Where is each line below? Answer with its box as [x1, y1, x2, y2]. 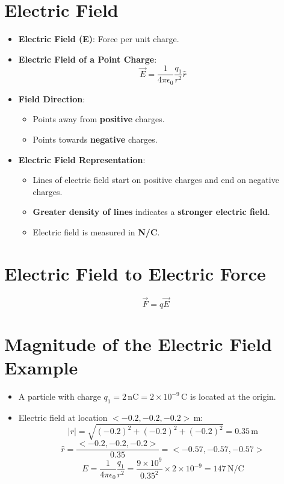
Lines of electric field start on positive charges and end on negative [32, 173, 279, 186]
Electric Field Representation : [18, 153, 146, 166]
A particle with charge [18, 390, 101, 403]
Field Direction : [18, 92, 85, 105]
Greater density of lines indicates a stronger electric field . [32, 205, 270, 218]
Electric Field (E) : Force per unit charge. [18, 33, 179, 45]
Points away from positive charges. [32, 113, 165, 125]
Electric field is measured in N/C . [32, 225, 160, 238]
